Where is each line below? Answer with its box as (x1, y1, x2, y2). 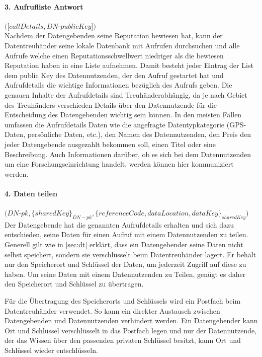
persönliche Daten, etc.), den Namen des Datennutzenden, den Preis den (27, 129, 251, 139)
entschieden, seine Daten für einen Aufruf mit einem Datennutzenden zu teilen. (5, 229, 248, 240)
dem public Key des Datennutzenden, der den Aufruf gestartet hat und (5, 69, 224, 80)
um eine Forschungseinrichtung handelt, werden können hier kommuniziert (5, 159, 234, 169)
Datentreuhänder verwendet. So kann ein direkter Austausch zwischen (5, 305, 220, 316)
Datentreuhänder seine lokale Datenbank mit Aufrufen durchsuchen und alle (5, 40, 240, 50)
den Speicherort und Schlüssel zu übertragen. (5, 278, 144, 289)
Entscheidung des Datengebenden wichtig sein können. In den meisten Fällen (5, 109, 242, 120)
